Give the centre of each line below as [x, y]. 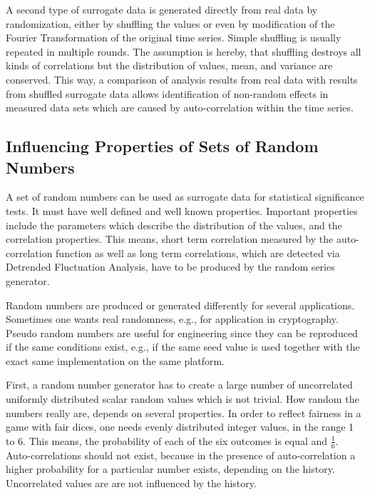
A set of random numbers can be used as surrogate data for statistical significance [185, 197]
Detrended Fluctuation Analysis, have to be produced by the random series [170, 267]
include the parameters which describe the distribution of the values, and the [174, 225]
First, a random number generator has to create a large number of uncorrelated [179, 385]
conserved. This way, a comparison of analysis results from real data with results [182, 79]
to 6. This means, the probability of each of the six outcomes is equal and [167, 440]
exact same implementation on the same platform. [115, 360]
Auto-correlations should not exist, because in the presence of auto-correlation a [181, 455]
